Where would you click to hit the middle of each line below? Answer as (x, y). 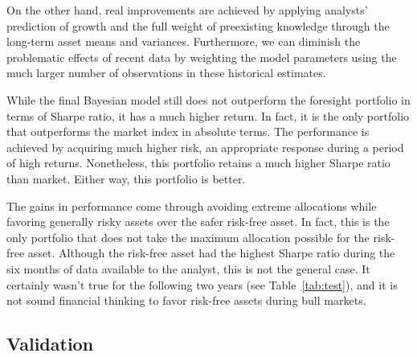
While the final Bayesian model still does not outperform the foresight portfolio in (208, 99)
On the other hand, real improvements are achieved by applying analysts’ (187, 10)
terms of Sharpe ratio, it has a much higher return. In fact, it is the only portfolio (208, 115)
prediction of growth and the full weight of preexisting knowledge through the (198, 25)
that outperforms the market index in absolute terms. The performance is (188, 131)
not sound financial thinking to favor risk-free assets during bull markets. (186, 300)
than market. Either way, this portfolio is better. (126, 178)
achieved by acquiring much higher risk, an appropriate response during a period (205, 147)
